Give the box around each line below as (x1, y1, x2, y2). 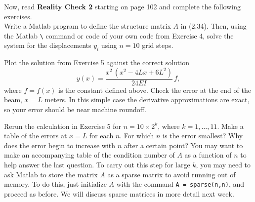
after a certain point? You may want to (124, 140, 243, 150)
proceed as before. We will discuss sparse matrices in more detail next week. (4, 188, 234, 199)
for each (89, 130, 114, 141)
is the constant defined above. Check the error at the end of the (58, 84, 251, 95)
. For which (120, 130, 154, 141)
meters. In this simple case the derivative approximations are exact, (44, 94, 250, 105)
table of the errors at (4, 130, 67, 141)
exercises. (4, 11, 32, 21)
